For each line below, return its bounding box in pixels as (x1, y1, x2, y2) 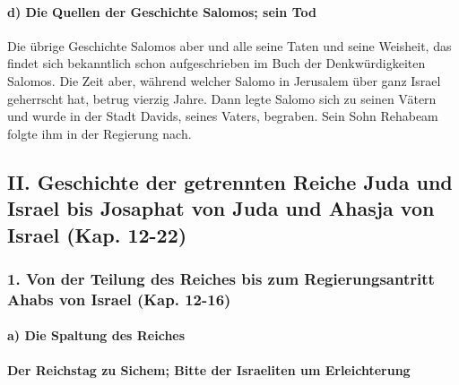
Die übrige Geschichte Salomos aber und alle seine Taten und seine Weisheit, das (7, 36, 452, 55)
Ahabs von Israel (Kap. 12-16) (7, 287, 231, 310)
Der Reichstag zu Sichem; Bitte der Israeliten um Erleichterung (7, 361, 411, 380)
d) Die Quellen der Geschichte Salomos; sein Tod (7, 2, 316, 21)
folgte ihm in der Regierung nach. (7, 124, 192, 142)
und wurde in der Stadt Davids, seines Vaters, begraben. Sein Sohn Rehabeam (7, 107, 438, 125)
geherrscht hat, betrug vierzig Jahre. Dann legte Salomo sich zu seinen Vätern (7, 89, 437, 107)
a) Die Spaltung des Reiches (7, 326, 186, 345)
